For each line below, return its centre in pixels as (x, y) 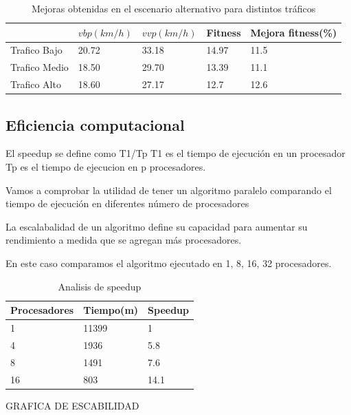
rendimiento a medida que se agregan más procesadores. (124, 240)
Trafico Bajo (36, 50)
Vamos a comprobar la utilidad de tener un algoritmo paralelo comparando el (169, 190)
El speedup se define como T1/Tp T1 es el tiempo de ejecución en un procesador (175, 153)
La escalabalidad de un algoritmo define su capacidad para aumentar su (157, 226)
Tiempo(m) (111, 310)
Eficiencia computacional (95, 124)
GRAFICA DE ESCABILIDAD (72, 405)
